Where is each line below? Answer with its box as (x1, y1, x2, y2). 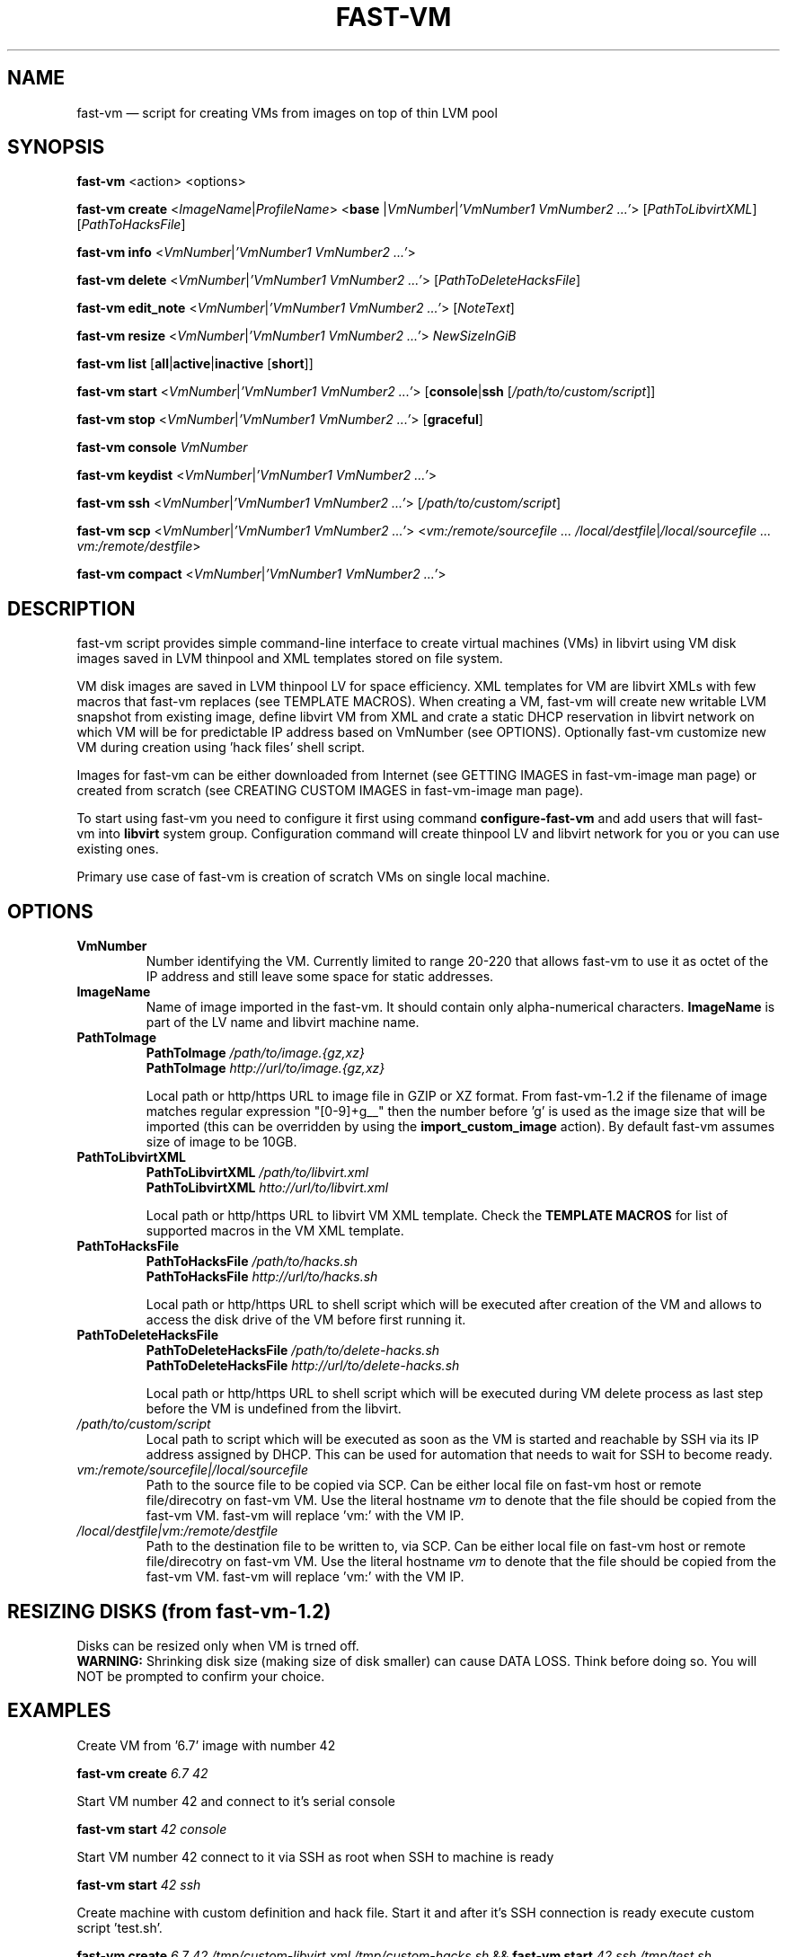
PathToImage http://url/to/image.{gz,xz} (146, 1060, 385, 1076)
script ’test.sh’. (76, 1919, 163, 1935)
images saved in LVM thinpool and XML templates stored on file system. (76, 651, 503, 667)
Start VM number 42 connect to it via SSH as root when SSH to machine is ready (76, 1848, 554, 1864)
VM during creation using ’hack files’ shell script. (76, 739, 366, 756)
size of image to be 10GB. (146, 1134, 297, 1150)
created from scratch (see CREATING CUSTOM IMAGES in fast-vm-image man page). (76, 783, 584, 799)
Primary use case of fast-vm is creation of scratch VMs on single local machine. (76, 869, 551, 885)
